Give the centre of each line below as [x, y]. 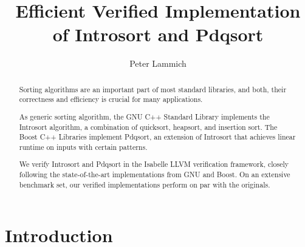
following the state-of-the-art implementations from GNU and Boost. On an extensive [155, 174]
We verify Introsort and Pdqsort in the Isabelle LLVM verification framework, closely [154, 164]
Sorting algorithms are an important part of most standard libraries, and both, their [153, 89]
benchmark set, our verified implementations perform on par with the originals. [145, 184]
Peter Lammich [158, 63]
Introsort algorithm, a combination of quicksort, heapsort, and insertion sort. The [148, 127]
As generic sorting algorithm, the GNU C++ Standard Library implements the [144, 116]
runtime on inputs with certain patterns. [83, 147]
